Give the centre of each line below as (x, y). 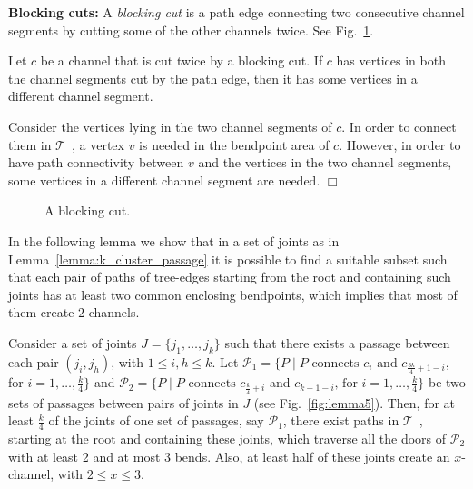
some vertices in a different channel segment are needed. (164, 180)
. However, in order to (400, 144)
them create (41, 312)
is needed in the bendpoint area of (234, 144)
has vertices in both (391, 60)
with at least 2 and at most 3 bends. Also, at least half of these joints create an (229, 456)
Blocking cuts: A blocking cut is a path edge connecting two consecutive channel (236, 12)
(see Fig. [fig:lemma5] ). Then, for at (355, 402)
